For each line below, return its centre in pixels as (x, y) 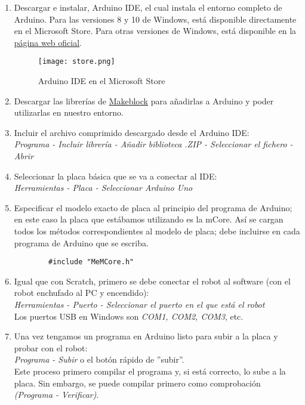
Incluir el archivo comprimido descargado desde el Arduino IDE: (132, 132)
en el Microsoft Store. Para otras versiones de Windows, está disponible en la (155, 31)
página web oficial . (48, 42)
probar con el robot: (51, 347)
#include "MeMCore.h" (91, 262)
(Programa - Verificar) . (56, 395)
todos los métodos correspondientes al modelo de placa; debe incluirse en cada (157, 231)
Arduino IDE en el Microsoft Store (101, 81)
